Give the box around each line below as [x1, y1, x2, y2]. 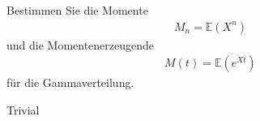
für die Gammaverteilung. [6, 74, 134, 91]
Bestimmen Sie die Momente [6, 2, 148, 18]
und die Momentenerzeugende [6, 36, 155, 53]
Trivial [6, 101, 40, 118]
